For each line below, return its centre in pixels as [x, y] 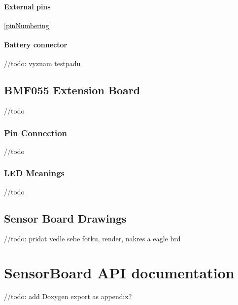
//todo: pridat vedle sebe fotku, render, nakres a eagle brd [92, 239]
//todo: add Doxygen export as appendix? [68, 296]
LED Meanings [34, 173]
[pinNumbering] [28, 25]
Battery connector [36, 44]
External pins [27, 6]
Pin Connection [36, 133]
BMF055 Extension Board [72, 90]
